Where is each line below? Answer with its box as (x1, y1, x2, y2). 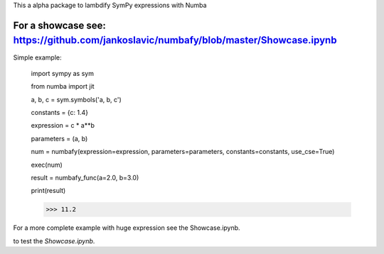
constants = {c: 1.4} (31, 109, 89, 117)
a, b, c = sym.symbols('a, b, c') (31, 95, 122, 104)
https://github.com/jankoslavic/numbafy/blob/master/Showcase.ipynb (13, 34, 337, 46)
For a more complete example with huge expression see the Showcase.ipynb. (13, 223, 241, 232)
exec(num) (31, 160, 63, 169)
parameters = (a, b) (31, 134, 88, 143)
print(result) (31, 187, 66, 195)
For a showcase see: (13, 19, 107, 31)
